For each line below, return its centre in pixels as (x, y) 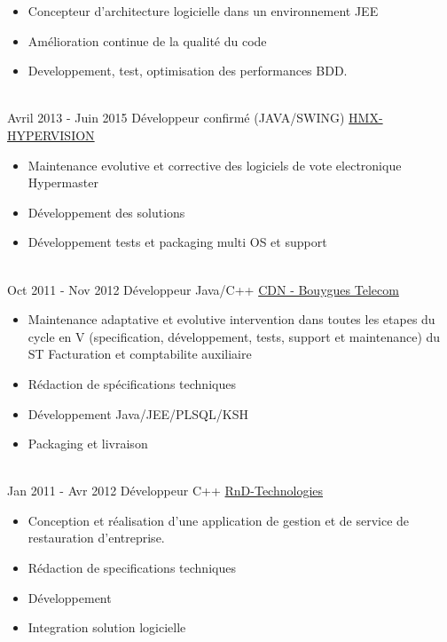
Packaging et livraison (88, 444)
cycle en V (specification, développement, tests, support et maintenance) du (234, 336)
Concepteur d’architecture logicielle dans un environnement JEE (203, 11)
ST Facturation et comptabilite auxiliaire (140, 354)
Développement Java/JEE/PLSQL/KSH (138, 413)
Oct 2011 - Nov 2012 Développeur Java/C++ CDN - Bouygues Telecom (203, 289)
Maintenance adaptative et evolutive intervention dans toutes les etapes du (231, 319)
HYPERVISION (51, 135)
